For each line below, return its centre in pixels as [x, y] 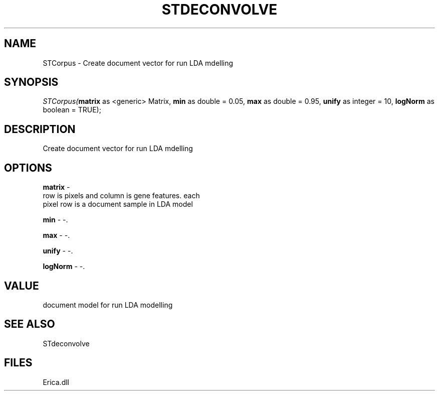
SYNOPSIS [31, 82]
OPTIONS [28, 168]
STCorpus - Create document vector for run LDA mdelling [138, 63]
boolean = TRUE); [72, 110]
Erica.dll [56, 382]
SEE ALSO [30, 324]
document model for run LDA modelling [108, 305]
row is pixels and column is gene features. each [121, 196]
